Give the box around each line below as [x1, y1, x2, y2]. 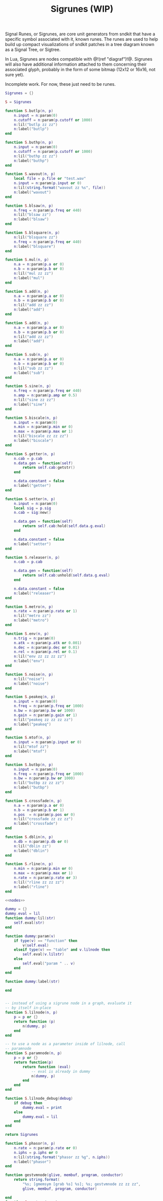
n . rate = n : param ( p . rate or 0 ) [14, 1145, 78, 1151]
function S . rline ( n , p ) [5, 862, 54, 866]
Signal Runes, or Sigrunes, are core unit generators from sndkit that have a [5, 31, 155, 37]
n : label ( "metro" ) [14, 618, 49, 623]
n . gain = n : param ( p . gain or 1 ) [14, 713, 78, 718]
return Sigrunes [5, 1132, 38, 1137]
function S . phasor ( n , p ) [5, 1141, 56, 1146]
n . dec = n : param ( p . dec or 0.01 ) [14, 645, 80, 650]
